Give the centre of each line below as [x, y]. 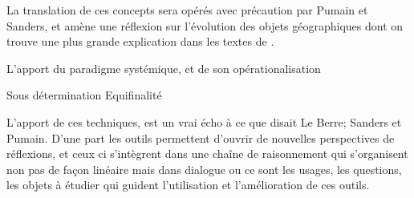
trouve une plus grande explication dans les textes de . [140, 41]
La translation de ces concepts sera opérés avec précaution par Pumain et [187, 10]
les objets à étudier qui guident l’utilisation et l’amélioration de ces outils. [188, 185]
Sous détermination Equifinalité [84, 95]
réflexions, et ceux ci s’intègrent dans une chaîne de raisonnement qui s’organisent [207, 154]
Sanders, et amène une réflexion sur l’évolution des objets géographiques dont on [205, 25]
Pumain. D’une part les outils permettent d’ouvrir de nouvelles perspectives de [201, 137]
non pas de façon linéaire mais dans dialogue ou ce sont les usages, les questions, [204, 169]
